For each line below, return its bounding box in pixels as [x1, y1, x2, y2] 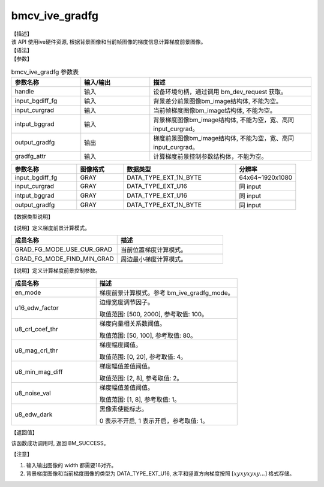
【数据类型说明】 [11, 213, 53, 220]
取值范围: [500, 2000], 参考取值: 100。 [99, 310, 208, 318]
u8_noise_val [14, 389, 51, 397]
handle [14, 87, 34, 96]
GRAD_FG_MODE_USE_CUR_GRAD [14, 246, 113, 254]
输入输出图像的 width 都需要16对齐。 [26, 461, 117, 468]
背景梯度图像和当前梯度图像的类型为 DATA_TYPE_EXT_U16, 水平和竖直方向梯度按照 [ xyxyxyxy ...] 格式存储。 [26, 470, 295, 477]
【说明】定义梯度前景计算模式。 [11, 224, 90, 231]
